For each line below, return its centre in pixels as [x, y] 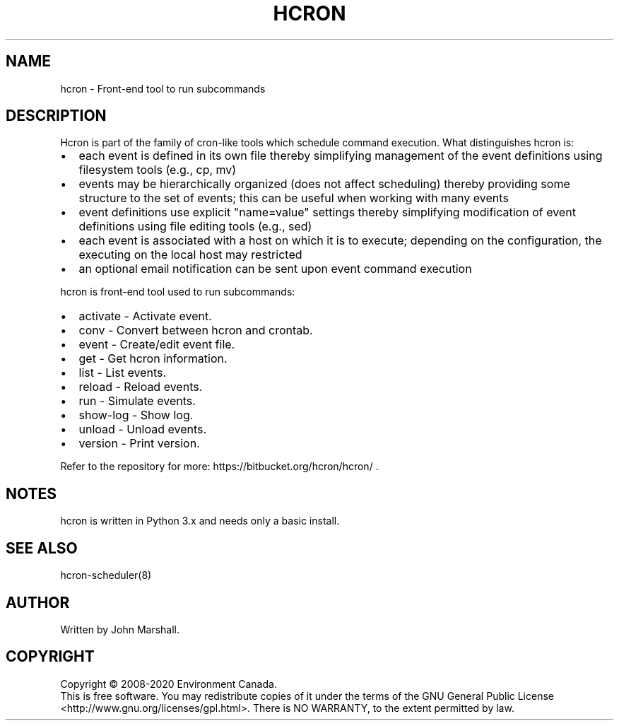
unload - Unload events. [143, 429]
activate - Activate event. [145, 316]
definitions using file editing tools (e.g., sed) [195, 227]
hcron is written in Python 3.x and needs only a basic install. [200, 521]
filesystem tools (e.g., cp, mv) [158, 170]
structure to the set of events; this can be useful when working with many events [294, 198]
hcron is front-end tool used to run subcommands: [178, 292]
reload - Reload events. [141, 387]
